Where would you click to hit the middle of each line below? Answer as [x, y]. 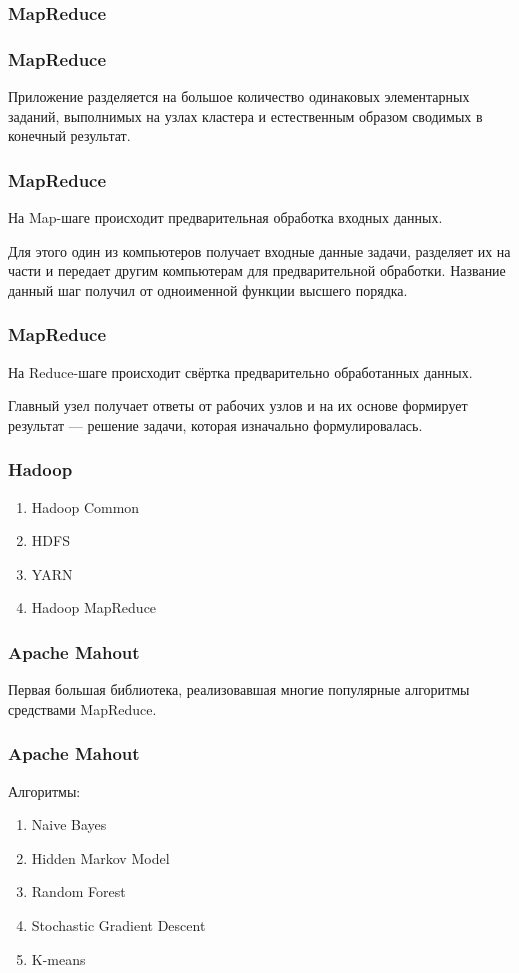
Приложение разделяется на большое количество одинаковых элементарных [239, 96]
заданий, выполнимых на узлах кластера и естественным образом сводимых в [245, 115]
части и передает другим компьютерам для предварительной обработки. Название [257, 270]
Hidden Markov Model [100, 857]
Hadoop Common [85, 506]
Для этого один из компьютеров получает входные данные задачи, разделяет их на [259, 250]
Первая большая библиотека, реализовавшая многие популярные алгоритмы [239, 689]
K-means [58, 958]
